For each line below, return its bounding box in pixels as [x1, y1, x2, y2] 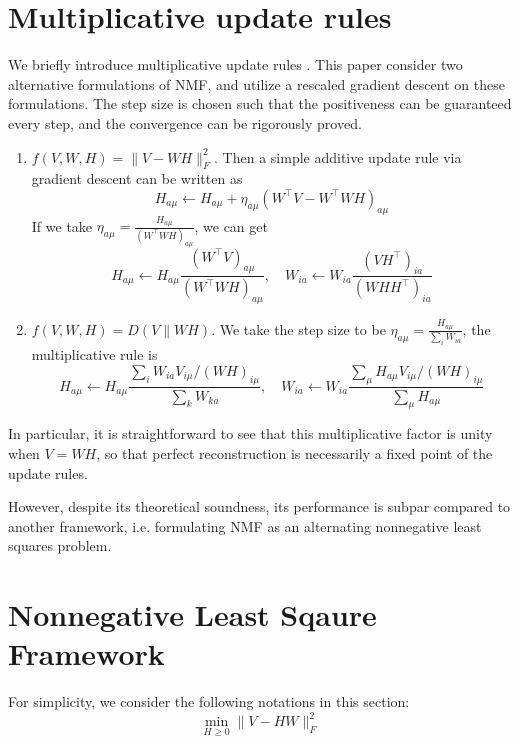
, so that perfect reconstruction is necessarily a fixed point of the [96, 442, 493, 463]
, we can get [194, 215, 268, 236]
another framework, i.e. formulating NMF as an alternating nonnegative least [8, 515, 482, 536]
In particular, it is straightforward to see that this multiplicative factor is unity [8, 423, 493, 444]
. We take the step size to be [211, 318, 386, 339]
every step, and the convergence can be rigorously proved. [8, 112, 362, 133]
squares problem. [8, 535, 112, 556]
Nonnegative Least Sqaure [8, 594, 377, 635]
